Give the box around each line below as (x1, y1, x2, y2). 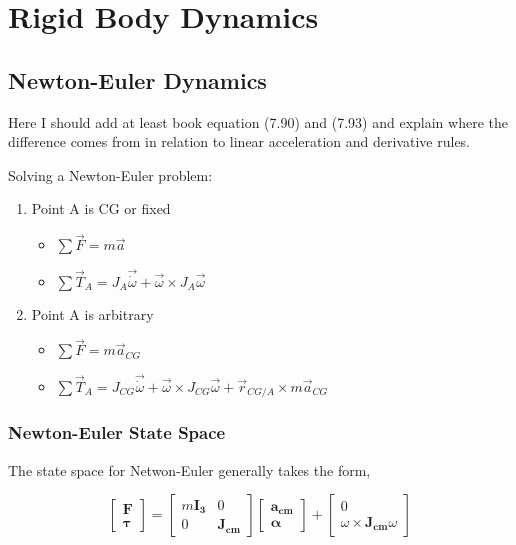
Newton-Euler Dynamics (8, 64, 267, 95)
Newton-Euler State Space (8, 420, 226, 445)
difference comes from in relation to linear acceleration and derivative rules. (8, 131, 471, 152)
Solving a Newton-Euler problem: (8, 164, 213, 185)
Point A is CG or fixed (31, 198, 171, 219)
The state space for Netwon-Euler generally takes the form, (8, 459, 371, 480)
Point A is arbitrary (31, 303, 154, 324)
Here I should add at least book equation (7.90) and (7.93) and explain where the (8, 111, 508, 132)
